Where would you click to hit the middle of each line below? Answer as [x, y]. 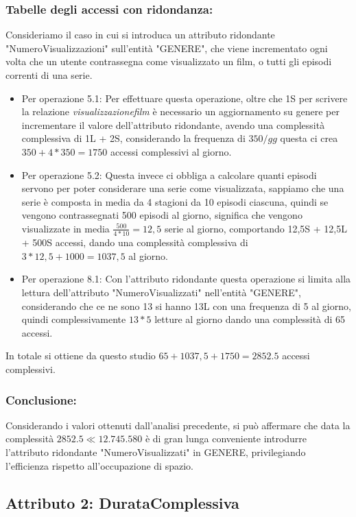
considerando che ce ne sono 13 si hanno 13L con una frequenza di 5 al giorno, [186, 305]
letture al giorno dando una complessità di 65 [250, 319]
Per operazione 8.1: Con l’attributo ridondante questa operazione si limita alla [186, 279]
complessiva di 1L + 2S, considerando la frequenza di [133, 138]
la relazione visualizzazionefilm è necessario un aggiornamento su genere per [180, 111]
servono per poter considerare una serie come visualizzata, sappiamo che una [183, 188]
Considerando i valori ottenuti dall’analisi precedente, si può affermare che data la [178, 425]
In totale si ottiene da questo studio [81, 356]
